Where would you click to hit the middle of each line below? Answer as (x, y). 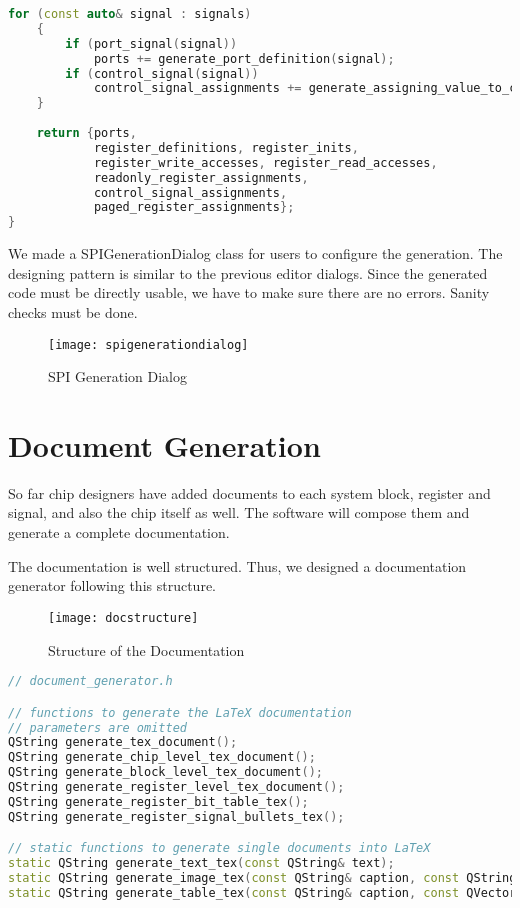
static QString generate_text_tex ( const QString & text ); (201, 863)
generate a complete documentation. (119, 532)
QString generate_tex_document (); (123, 742)
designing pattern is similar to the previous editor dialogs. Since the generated (248, 272)
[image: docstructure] (123, 617)
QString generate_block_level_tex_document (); (166, 772)
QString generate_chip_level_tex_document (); (162, 757)
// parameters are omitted (97, 727)
